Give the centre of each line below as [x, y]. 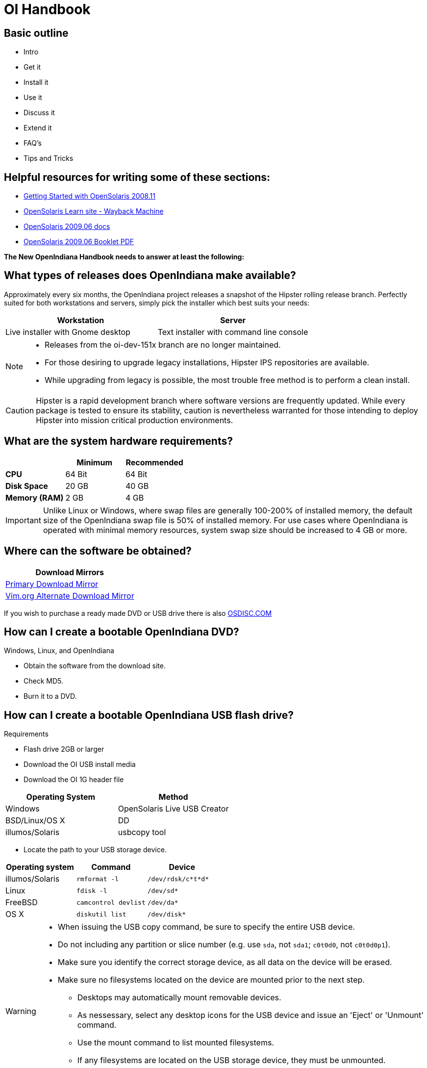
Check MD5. [43, 681]
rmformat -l [97, 879]
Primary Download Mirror [52, 584]
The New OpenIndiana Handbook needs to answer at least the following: [124, 257]
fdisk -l [92, 890]
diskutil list [101, 914]
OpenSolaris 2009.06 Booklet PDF [79, 242]
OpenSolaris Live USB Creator [173, 809]
